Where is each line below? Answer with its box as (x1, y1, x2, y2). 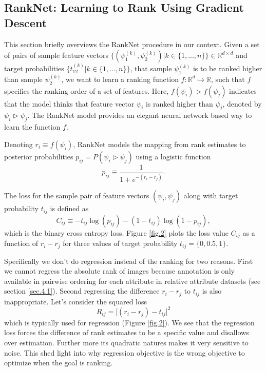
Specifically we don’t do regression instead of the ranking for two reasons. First (4, 255, 253, 266)
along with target (183, 190, 238, 201)
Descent (4, 14, 47, 30)
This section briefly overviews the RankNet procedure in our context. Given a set (4, 38, 260, 49)
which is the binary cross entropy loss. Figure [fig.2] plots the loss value (4, 227, 229, 238)
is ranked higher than (145, 98, 213, 109)
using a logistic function (136, 151, 211, 161)
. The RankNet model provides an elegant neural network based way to (27, 110, 252, 120)
